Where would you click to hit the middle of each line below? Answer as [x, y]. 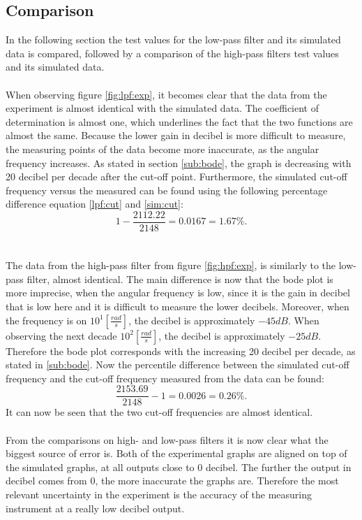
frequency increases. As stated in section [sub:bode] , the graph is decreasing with [179, 162]
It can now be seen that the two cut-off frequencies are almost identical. [159, 412]
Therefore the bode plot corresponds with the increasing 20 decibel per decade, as [181, 351]
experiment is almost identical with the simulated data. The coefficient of [163, 108]
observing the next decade [61, 335]
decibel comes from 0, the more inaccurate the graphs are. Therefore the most [172, 481]
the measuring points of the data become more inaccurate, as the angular [163, 149]
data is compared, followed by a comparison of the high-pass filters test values [172, 53]
